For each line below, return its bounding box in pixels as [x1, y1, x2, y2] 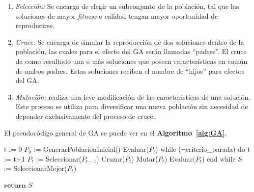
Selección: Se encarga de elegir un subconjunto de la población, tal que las [15, 1, 239, 11]
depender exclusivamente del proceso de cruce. [15, 110, 155, 121]
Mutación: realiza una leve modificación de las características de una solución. [15, 91, 251, 102]
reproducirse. [15, 20, 55, 30]
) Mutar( [131, 153, 158, 164]
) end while [201, 153, 236, 164]
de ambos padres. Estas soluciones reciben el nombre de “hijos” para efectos [15, 65, 245, 76]
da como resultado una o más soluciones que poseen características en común [15, 55, 248, 66]
